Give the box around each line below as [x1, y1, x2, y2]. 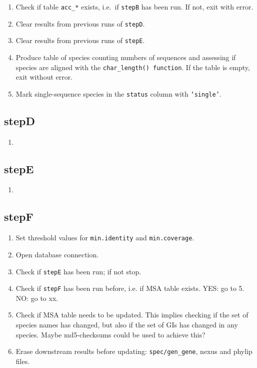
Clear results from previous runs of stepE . [15, 35, 145, 46]
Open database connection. [15, 249, 99, 259]
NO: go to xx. [15, 292, 58, 303]
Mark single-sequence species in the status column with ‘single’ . [15, 88, 221, 99]
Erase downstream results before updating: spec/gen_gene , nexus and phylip [15, 346, 252, 356]
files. [15, 355, 30, 366]
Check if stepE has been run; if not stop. [15, 266, 141, 276]
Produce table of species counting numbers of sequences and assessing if [15, 52, 236, 62]
